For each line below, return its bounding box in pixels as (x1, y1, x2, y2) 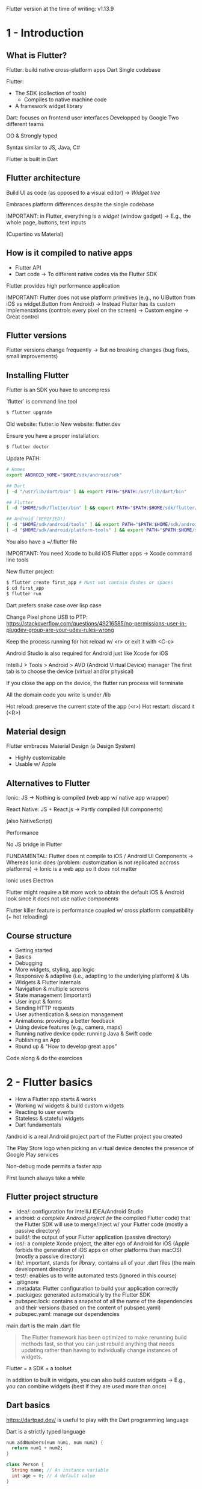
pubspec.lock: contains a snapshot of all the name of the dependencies (14, 1297, 193, 1304)
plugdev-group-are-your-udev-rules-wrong (6, 626, 114, 633)
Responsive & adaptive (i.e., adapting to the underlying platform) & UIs (14, 972, 189, 979)
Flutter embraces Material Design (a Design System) (6, 742, 136, 750)
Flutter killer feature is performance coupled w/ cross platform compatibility (6, 907, 194, 914)
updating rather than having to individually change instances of (20, 1346, 178, 1353)
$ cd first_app (6, 585, 44, 591)
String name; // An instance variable (11, 1467, 109, 1473)
